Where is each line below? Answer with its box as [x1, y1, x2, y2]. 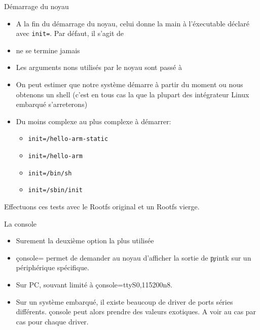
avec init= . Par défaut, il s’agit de [16, 28, 124, 39]
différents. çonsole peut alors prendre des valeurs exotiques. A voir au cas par [16, 306, 256, 317]
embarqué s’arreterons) [16, 99, 88, 109]
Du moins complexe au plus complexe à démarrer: [16, 116, 171, 126]
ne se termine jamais [16, 45, 80, 55]
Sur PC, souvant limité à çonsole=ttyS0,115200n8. [16, 279, 173, 289]
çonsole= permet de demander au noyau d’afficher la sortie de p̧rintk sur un [16, 252, 251, 263]
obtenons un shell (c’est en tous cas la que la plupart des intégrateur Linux [16, 89, 249, 99]
